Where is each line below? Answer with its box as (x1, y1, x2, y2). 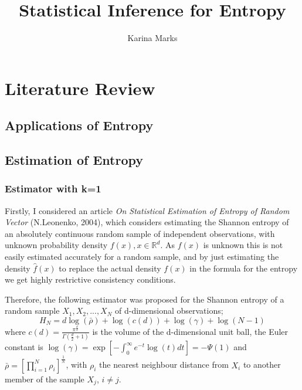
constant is (5, 341, 43, 353)
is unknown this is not (203, 239, 283, 251)
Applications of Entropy (5, 116, 154, 134)
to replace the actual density (59, 262, 161, 274)
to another (243, 358, 281, 371)
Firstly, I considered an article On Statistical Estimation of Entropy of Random (5, 204, 290, 216)
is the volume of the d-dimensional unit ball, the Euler (92, 325, 289, 337)
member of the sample (5, 372, 84, 385)
